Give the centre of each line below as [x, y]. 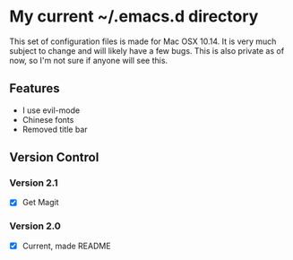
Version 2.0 [35, 226]
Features [34, 88]
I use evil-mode [51, 110]
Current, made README [66, 246]
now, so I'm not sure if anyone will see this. [89, 60]
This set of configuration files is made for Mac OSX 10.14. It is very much [143, 41]
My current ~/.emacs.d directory [134, 17]
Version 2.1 [34, 183]
